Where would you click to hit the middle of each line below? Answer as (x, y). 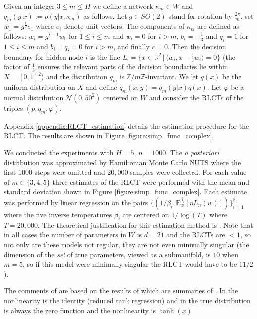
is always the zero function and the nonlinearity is (80, 310)
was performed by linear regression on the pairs (76, 202)
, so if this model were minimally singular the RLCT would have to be (130, 264)
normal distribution (34, 97)
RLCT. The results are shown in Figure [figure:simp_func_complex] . (109, 136)
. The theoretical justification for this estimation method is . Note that (145, 225)
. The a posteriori (193, 153)
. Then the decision (197, 46)
